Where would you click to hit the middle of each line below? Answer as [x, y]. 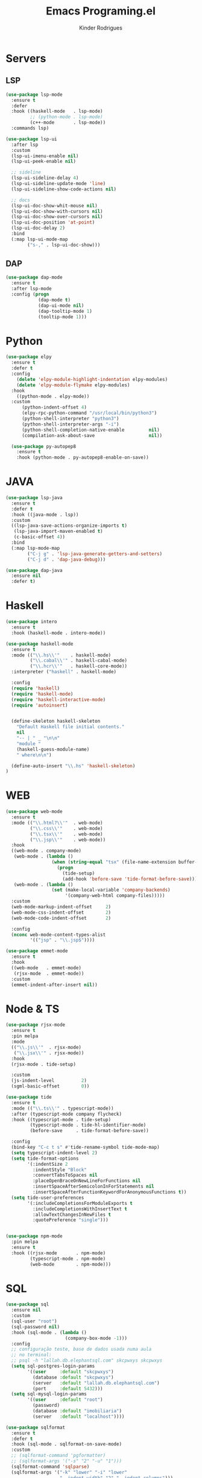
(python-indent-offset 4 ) [54, 407]
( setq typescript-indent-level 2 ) [54, 1153]
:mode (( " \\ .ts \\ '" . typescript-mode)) [62, 1108]
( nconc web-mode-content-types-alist [58, 935]
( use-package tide [29, 1097]
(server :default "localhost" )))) [78, 1417]
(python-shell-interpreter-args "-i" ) [70, 424]
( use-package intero [32, 622]
